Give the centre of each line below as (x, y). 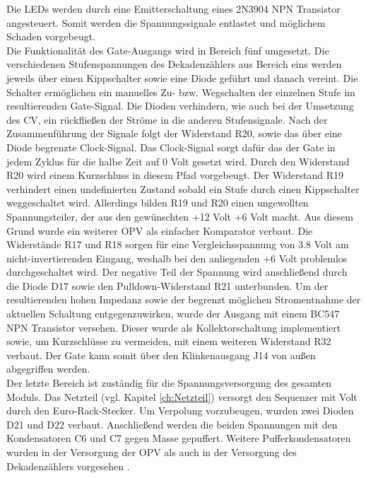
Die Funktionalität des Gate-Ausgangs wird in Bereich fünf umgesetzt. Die (168, 50)
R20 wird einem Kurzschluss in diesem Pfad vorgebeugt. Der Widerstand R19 (175, 175)
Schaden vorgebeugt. (51, 36)
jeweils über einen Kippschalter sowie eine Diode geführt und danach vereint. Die (182, 77)
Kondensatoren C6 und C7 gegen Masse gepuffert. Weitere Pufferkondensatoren (179, 438)
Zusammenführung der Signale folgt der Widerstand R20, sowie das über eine (174, 133)
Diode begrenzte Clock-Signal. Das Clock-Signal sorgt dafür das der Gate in (171, 147)
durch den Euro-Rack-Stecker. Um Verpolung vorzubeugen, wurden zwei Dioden (180, 410)
